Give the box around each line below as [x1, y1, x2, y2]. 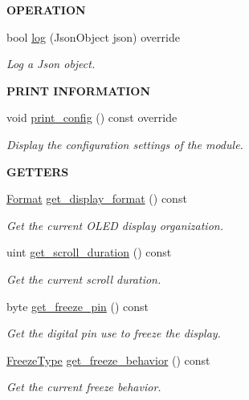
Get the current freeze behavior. [6, 378, 161, 395]
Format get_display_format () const [6, 190, 187, 207]
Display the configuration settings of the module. [6, 135, 243, 152]
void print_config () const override [6, 109, 178, 126]
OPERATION [6, 2, 86, 18]
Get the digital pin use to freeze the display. [6, 325, 221, 341]
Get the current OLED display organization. [6, 216, 223, 233]
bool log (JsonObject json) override [6, 28, 180, 45]
